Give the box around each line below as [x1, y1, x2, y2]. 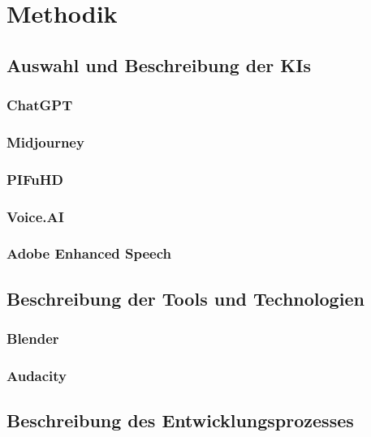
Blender [6, 328, 59, 349]
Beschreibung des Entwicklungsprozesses [6, 408, 354, 433]
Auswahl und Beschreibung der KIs [6, 52, 311, 77]
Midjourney [6, 131, 84, 152]
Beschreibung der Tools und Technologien [6, 285, 365, 311]
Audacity [6, 365, 67, 385]
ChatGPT [6, 95, 73, 115]
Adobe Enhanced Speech [6, 243, 171, 263]
